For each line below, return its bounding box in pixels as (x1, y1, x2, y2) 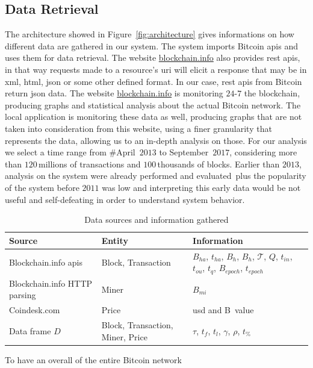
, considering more (229, 146, 297, 158)
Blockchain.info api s (9, 255, 83, 268)
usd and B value (193, 304, 254, 316)
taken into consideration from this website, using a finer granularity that (5, 122, 272, 134)
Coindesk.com (9, 304, 60, 316)
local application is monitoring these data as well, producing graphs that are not (5, 110, 302, 123)
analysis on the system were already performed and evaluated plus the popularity (5, 169, 306, 182)
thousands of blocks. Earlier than (157, 157, 280, 170)
